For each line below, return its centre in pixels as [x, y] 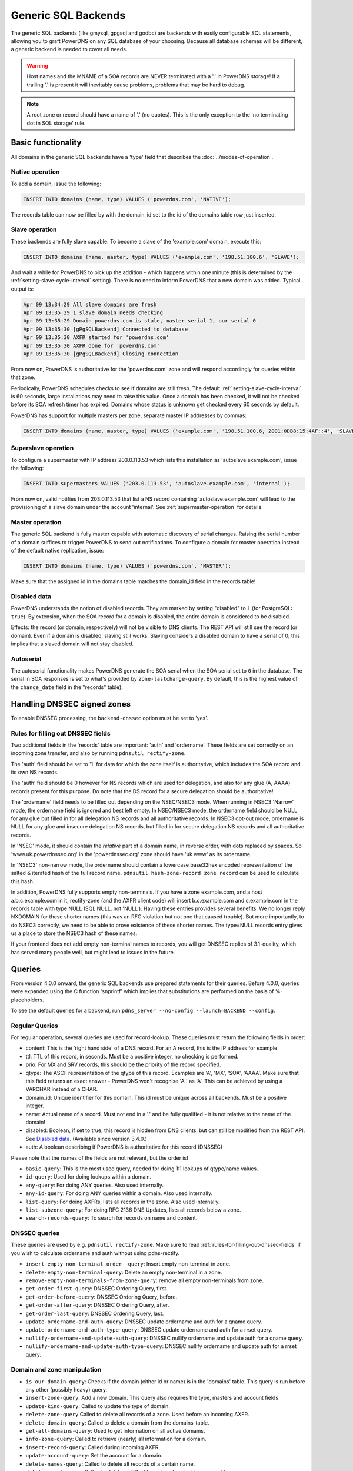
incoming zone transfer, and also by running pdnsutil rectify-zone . [98, 753]
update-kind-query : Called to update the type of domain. [98, 1406]
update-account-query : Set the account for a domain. [94, 1456]
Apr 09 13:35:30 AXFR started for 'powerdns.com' [96, 337]
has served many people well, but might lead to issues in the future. [93, 952]
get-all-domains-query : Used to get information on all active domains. [115, 1430]
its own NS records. [35, 772]
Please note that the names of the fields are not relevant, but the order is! [99, 1158]
